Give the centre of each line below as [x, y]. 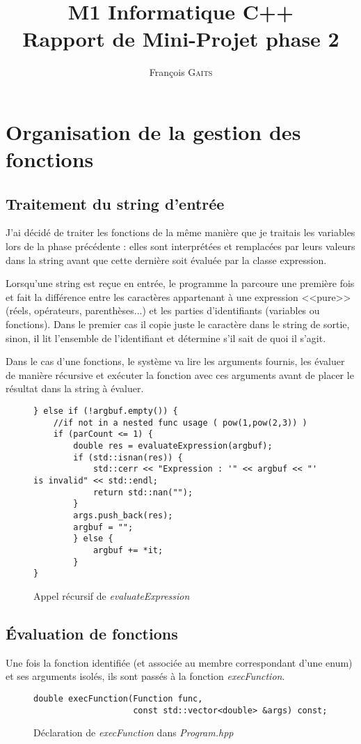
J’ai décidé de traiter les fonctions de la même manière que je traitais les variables [180, 232]
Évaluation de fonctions [92, 633]
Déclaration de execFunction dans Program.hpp [134, 733]
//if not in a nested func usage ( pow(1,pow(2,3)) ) [180, 423]
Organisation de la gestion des [153, 131]
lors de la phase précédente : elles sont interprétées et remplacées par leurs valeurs [180, 246]
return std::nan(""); [143, 492]
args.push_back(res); [123, 515]
